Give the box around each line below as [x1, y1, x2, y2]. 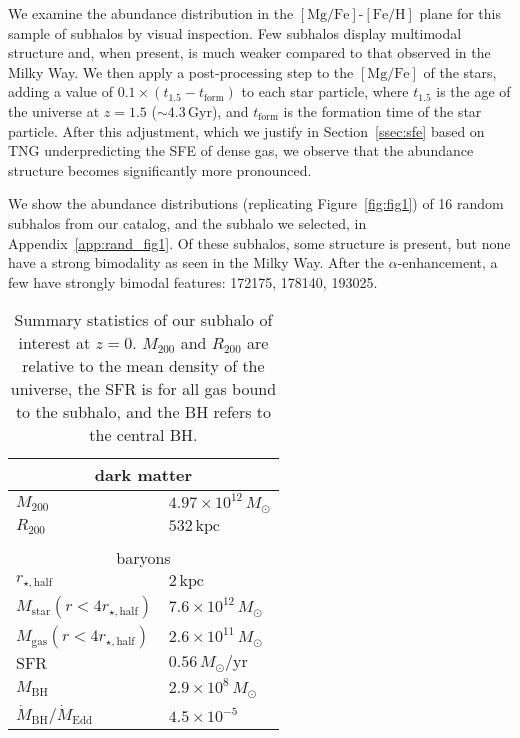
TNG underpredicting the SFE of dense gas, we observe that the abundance [8, 140, 474, 161]
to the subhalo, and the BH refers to [15, 400, 272, 424]
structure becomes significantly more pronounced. [8, 159, 312, 180]
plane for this [419, 3, 501, 23]
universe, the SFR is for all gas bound [10, 377, 277, 401]
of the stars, [423, 61, 497, 82]
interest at [18, 331, 91, 355]
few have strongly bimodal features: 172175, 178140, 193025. [8, 271, 378, 292]
